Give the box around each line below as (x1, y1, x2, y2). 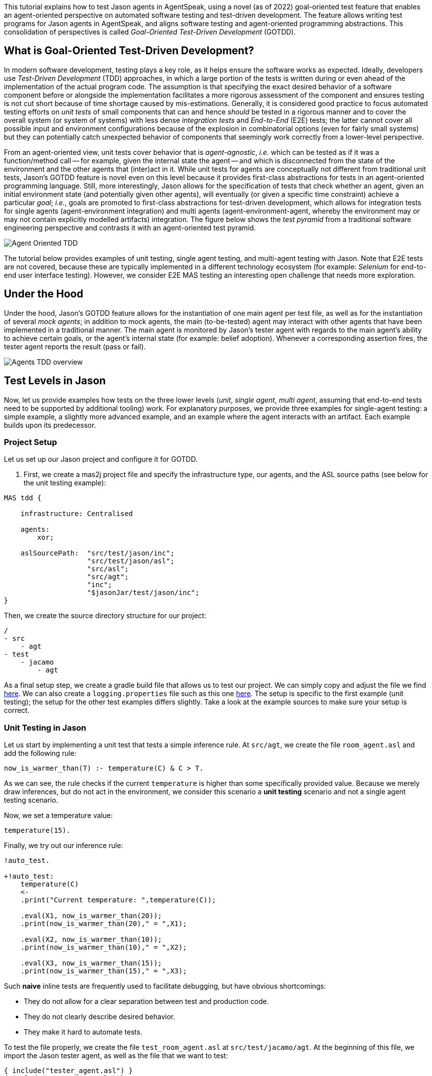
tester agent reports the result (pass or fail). (4, 342, 146, 351)
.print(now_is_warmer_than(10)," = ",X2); (20, 943, 187, 952)
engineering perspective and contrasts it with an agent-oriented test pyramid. (4, 223, 256, 232)
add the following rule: (4, 749, 76, 758)
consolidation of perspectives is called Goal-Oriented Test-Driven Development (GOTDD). (4, 28, 296, 36)
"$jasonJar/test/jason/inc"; (87, 589, 200, 597)
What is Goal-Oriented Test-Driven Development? (4, 44, 254, 57)
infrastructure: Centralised (20, 510, 133, 518)
